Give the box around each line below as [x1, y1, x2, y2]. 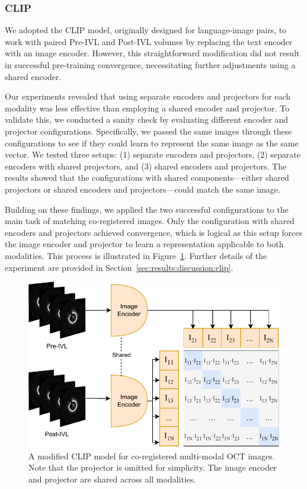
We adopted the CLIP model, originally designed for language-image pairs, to [5, 24, 287, 36]
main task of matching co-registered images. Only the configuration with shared [5, 215, 295, 227]
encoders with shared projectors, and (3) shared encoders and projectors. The [5, 159, 287, 172]
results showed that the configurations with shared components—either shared [5, 171, 289, 184]
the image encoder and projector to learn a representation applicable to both [5, 238, 284, 250]
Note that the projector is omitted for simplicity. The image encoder [28, 461, 277, 474]
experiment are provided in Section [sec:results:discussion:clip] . [5, 261, 234, 273]
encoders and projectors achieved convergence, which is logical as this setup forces [5, 226, 302, 238]
